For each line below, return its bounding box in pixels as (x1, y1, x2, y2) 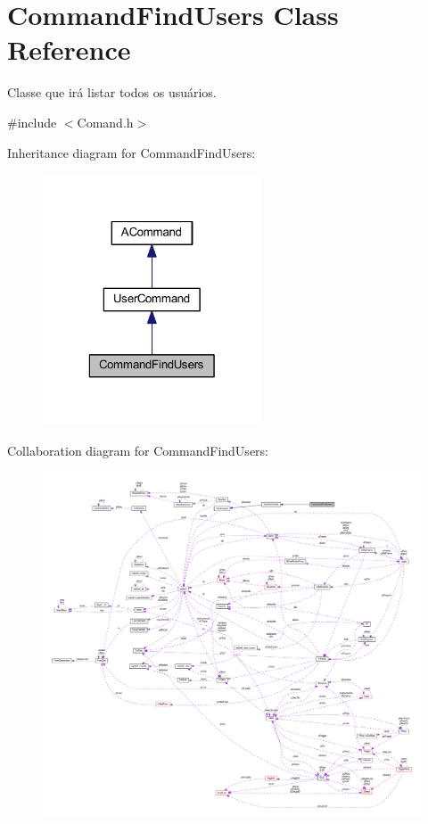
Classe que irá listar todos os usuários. (7, 83, 217, 102)
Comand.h (77, 112, 134, 131)
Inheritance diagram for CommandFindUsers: (7, 143, 256, 161)
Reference (7, 31, 131, 68)
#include (7, 112, 57, 131)
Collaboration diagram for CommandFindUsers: (7, 441, 268, 460)
